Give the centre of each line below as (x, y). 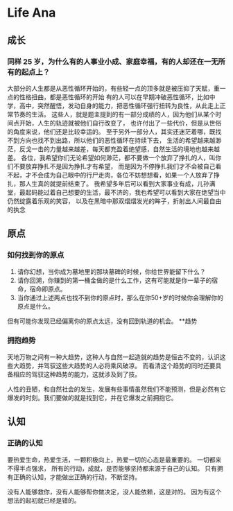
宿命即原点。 (48, 288)
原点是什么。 (35, 306)
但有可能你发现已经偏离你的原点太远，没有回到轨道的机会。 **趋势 (102, 321)
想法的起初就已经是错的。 (44, 500)
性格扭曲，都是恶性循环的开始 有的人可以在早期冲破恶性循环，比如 (114, 97)
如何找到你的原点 (36, 255)
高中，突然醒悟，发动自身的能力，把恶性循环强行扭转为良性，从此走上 (119, 105)
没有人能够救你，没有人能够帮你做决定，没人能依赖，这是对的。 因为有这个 (114, 492)
